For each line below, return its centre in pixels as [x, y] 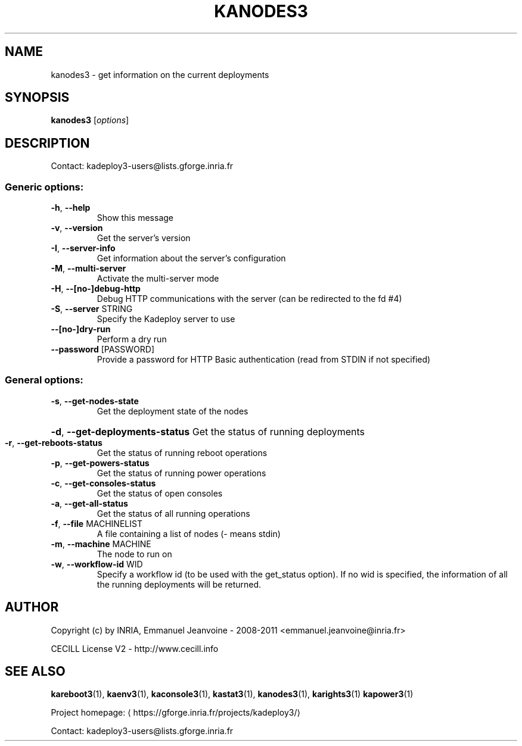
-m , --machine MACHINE [101, 544]
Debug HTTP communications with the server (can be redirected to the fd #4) [249, 299]
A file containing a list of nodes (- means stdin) [189, 533]
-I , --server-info [83, 248]
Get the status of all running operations [173, 513]
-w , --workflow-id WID [97, 564]
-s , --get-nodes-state [95, 401]
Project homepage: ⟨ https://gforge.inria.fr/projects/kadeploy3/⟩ [175, 713]
